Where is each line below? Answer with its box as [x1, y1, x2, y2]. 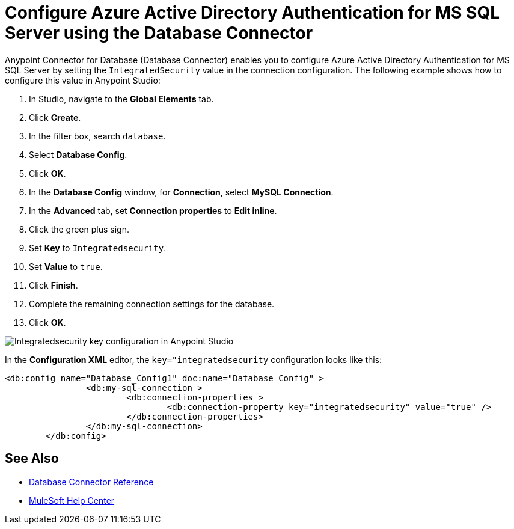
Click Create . [29, 112, 81, 123]
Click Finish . [29, 280, 78, 290]
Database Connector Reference [29, 476, 154, 487]
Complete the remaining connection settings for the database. [29, 298, 275, 309]
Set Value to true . [29, 261, 103, 272]
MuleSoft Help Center [29, 495, 115, 506]
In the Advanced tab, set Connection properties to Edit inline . [29, 205, 277, 216]
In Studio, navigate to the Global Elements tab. [29, 93, 214, 104]
